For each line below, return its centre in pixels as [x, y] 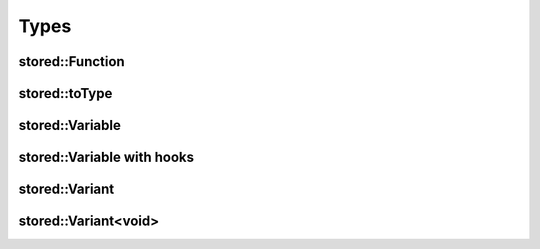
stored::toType [65, 93]
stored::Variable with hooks [106, 157]
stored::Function [71, 61]
